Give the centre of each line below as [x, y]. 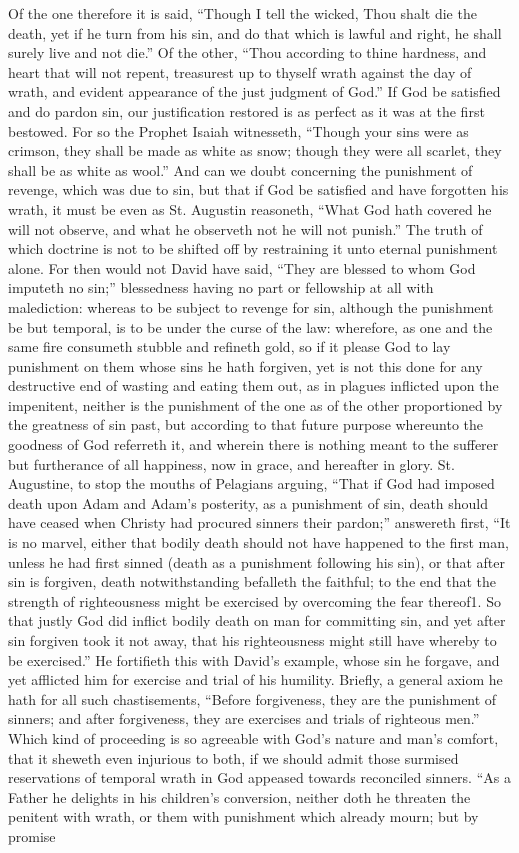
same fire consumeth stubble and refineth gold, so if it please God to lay [229, 346]
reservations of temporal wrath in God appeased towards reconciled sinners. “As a [259, 777]
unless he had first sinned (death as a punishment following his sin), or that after [256, 561]
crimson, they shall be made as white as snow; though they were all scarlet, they [255, 150]
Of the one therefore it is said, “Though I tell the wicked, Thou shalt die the [242, 13]
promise [32, 835]
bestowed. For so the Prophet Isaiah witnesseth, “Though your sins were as [238, 130]
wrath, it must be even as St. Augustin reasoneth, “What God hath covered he [250, 208]
